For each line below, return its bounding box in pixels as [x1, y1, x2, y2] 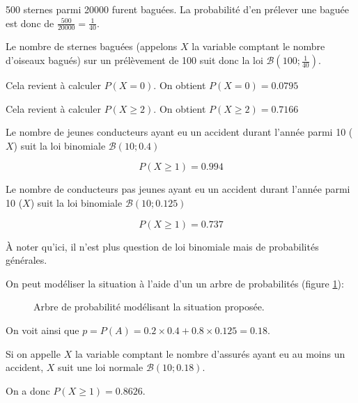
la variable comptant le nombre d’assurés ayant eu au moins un [75, 346, 345, 361]
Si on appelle [6, 346, 61, 361]
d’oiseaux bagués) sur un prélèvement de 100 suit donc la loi [6, 53, 263, 68]
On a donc [6, 383, 50, 397]
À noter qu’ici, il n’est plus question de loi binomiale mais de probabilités [6, 239, 319, 253]
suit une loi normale [57, 360, 143, 374]
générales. [6, 253, 47, 267]
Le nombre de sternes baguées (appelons [6, 39, 178, 54]
